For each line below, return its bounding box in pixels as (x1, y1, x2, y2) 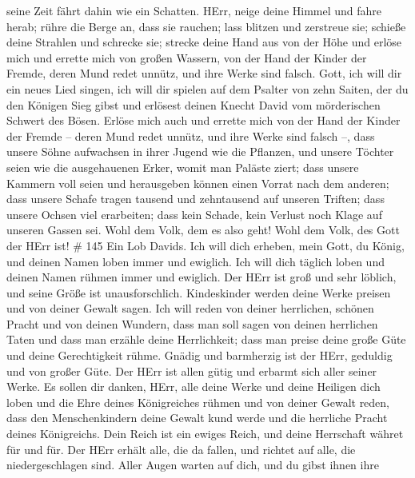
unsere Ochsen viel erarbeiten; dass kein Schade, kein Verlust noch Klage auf (6, 205, 382, 222)
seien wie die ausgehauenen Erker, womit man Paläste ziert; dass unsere (6, 158, 359, 175)
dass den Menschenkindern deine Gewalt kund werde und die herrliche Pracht (6, 409, 388, 426)
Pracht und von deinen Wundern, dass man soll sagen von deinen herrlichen (6, 315, 378, 332)
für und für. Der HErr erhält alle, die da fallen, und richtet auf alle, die (6, 440, 356, 457)
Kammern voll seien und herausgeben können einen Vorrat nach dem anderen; (6, 174, 389, 191)
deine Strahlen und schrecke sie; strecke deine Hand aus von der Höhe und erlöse (6, 34, 402, 50)
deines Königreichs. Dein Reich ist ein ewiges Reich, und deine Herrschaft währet (6, 425, 404, 442)
